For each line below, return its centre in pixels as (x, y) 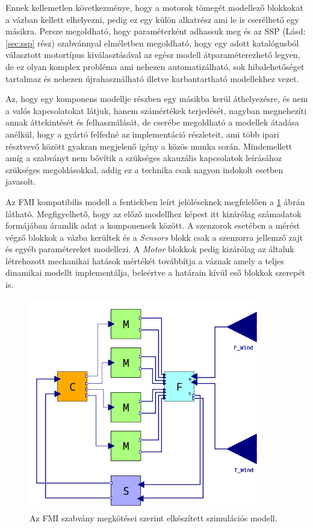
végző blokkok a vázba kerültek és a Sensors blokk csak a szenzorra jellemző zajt (154, 237)
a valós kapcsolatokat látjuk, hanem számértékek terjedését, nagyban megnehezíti (156, 110)
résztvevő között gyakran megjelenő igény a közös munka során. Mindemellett (149, 146)
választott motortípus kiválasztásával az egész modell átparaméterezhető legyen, (153, 55)
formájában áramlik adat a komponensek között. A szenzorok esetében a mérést (153, 225)
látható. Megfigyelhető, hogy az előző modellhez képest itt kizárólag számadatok (153, 213)
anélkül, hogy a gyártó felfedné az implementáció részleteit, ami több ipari (142, 134)
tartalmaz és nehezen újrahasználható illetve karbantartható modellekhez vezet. (152, 78)
